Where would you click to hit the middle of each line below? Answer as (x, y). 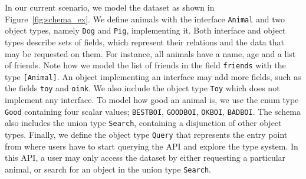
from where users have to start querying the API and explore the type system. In (152, 146)
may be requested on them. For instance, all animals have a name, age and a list (150, 53)
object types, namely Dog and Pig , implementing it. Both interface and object (145, 30)
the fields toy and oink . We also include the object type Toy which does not (142, 88)
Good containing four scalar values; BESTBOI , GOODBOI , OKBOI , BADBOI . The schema (153, 111)
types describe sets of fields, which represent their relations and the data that (144, 42)
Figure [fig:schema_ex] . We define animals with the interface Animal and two (145, 19)
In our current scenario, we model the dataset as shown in (110, 7)
